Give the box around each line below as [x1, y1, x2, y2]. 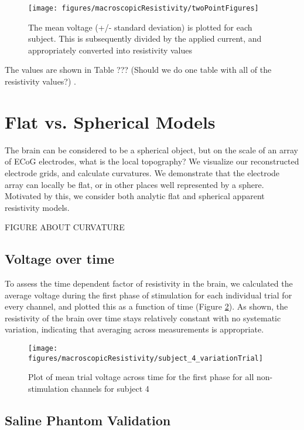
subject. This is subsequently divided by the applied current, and [28, 32, 262, 45]
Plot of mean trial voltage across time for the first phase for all [28, 371, 254, 383]
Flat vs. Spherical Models [5, 109, 216, 133]
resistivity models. [5, 201, 70, 213]
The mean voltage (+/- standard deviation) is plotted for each [28, 21, 252, 33]
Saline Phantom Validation [5, 411, 171, 429]
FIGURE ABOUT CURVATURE [5, 221, 125, 233]
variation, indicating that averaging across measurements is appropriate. [5, 323, 264, 335]
